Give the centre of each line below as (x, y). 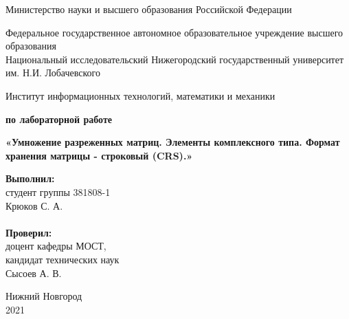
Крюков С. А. (34, 205)
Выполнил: (30, 178)
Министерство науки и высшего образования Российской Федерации (149, 9)
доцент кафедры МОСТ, (56, 246)
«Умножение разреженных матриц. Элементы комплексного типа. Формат (173, 142)
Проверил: (29, 232)
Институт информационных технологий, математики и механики (140, 95)
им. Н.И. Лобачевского (53, 73)
